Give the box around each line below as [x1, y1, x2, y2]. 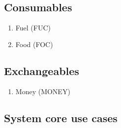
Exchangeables [4, 63, 79, 78]
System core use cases [4, 110, 118, 125]
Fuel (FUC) [15, 23, 51, 33]
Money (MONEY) [15, 86, 70, 96]
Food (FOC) [15, 39, 53, 49]
